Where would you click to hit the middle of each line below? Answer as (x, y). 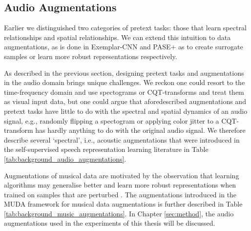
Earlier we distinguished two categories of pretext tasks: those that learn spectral (125, 28)
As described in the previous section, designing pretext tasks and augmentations (124, 73)
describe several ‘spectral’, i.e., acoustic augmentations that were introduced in (122, 139)
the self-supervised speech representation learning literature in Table (106, 149)
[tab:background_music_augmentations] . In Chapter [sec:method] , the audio (119, 213)
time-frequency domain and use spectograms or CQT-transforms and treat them (124, 92)
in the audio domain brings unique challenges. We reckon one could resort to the (125, 82)
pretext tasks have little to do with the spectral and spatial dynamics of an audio (126, 111)
